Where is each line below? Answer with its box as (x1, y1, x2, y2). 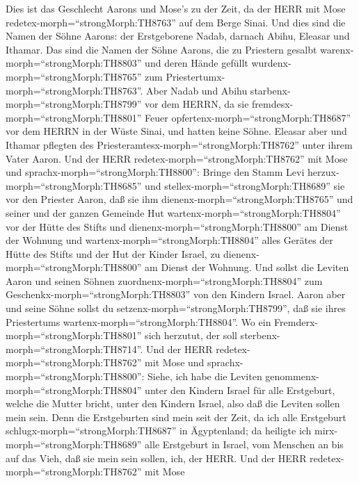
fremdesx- (252, 97, 294, 111)
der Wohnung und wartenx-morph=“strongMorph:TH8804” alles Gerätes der (6, 233, 333, 247)
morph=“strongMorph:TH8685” (6, 178, 142, 193)
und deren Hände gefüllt (145, 56, 248, 70)
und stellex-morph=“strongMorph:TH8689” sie (145, 178, 345, 193)
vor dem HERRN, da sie (145, 97, 249, 111)
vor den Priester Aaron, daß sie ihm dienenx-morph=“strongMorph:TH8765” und (6, 192, 353, 206)
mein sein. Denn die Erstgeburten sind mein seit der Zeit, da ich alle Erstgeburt (6, 409, 346, 424)
